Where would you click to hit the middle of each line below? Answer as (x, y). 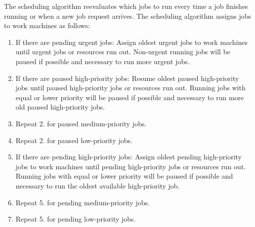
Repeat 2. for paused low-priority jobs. (74, 140)
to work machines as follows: (47, 25)
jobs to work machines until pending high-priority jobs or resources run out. (131, 166)
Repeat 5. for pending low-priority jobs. (76, 219)
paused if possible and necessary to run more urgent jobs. (103, 61)
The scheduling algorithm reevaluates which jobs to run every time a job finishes (126, 6)
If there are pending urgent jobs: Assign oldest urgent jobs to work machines (132, 42)
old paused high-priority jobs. (60, 107)
